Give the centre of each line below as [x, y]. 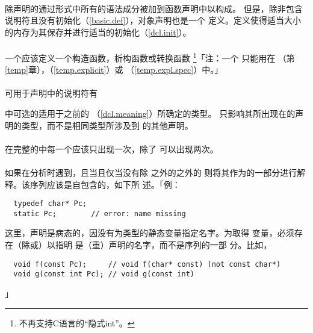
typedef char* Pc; [50, 204]
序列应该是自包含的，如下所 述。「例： [105, 184]
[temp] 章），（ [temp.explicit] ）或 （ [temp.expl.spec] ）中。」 [114, 70]
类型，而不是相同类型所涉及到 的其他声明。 [107, 125]
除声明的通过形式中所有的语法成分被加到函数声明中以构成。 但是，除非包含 [154, 8]
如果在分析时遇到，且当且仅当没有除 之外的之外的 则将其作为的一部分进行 [151, 172]
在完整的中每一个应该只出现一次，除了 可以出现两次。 [112, 148]
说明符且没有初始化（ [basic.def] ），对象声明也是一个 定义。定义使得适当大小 [153, 20]
